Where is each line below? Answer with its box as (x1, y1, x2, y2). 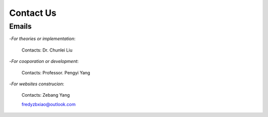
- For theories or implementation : (9, 36, 75, 42)
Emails (9, 22, 32, 31)
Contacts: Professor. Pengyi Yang (21, 69, 90, 75)
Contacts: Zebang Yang (21, 92, 70, 98)
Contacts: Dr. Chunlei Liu (21, 47, 73, 53)
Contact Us (9, 7, 57, 18)
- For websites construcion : (9, 81, 65, 87)
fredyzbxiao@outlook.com (21, 101, 76, 107)
